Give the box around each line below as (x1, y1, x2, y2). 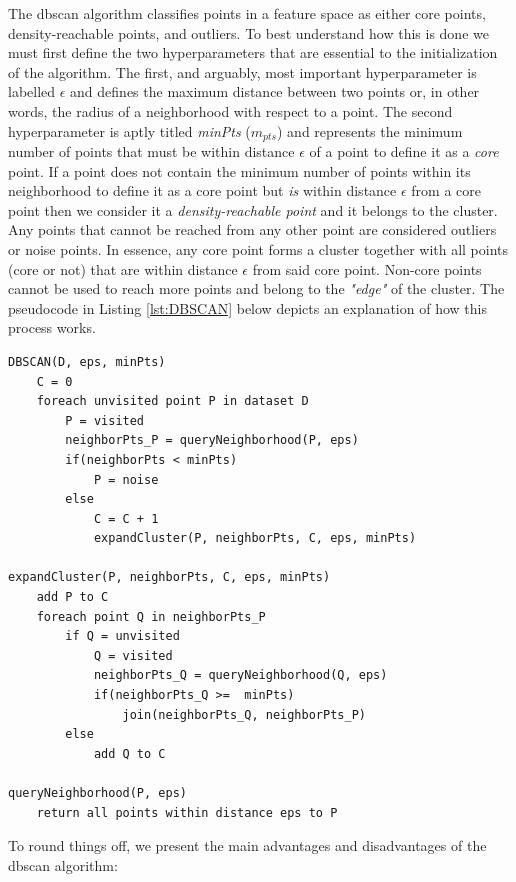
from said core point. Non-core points (252, 258, 482, 279)
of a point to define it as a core (309, 141, 499, 162)
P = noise (93, 472, 159, 487)
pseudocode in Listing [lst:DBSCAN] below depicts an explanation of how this (8, 297, 487, 318)
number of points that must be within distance (8, 141, 295, 162)
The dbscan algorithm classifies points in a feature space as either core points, (8, 3, 486, 23)
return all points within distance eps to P (36, 805, 338, 820)
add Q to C (93, 746, 166, 761)
